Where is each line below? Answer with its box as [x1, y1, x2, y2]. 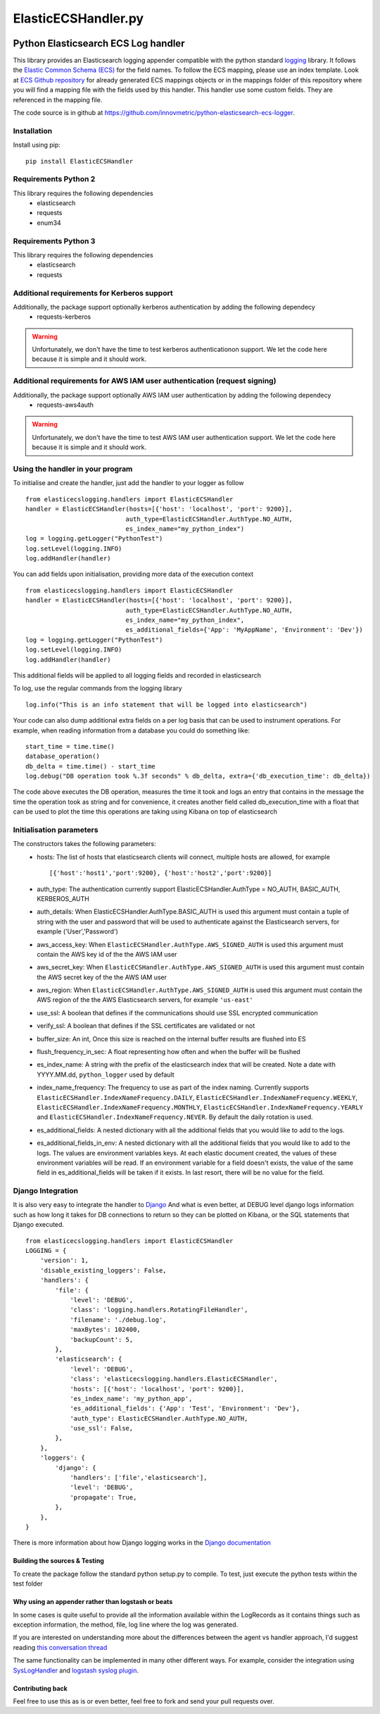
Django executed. [13, 1220, 65, 1229]
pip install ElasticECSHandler [25, 157, 134, 165]
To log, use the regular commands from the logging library [13, 684, 182, 692]
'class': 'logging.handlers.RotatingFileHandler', [70, 1306, 248, 1314]
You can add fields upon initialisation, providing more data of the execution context [13, 570, 253, 578]
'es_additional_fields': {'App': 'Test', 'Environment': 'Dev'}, [70, 1404, 300, 1413]
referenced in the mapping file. [13, 95, 103, 104]
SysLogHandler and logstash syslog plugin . [13, 1666, 139, 1675]
